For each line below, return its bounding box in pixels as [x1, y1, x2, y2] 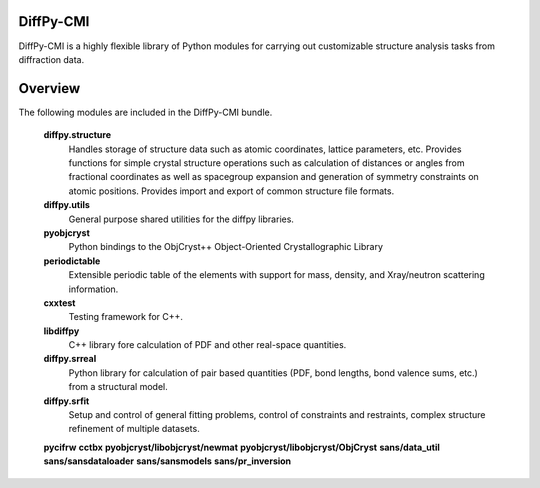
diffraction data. [18, 53, 85, 65]
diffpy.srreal [43, 353, 97, 365]
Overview [18, 80, 81, 97]
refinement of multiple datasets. [68, 423, 200, 435]
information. [68, 283, 119, 295]
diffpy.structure [43, 129, 112, 141]
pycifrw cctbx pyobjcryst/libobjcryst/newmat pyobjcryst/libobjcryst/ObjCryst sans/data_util [43, 441, 440, 453]
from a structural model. [68, 381, 169, 393]
